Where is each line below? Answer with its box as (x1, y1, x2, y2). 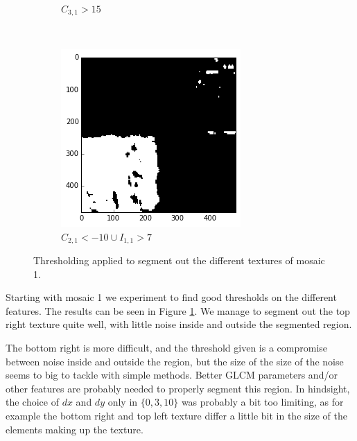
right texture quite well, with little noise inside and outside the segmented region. (6, 317, 352, 331)
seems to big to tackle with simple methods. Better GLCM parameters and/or (6, 367, 338, 382)
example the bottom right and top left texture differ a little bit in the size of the (6, 408, 347, 423)
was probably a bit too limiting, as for (181, 395, 344, 409)
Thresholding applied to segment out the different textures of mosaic (33, 253, 325, 268)
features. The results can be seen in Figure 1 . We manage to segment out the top (6, 303, 350, 318)
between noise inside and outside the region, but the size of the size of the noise (6, 354, 344, 368)
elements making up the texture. (6, 422, 143, 436)
